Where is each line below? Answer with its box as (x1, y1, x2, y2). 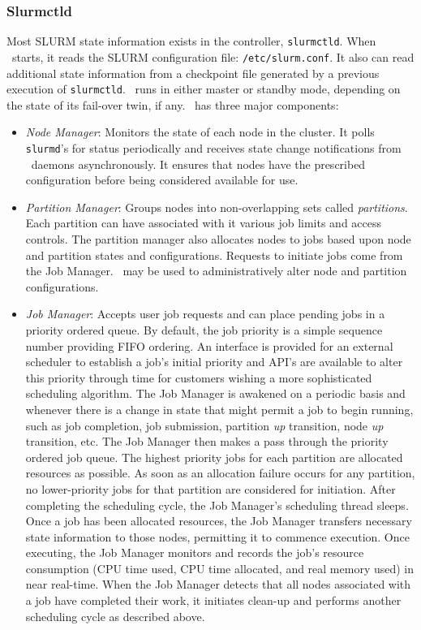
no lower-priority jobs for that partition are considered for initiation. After (25, 480, 396, 497)
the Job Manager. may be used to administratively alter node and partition (25, 262, 407, 279)
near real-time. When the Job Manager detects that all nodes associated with (25, 576, 411, 593)
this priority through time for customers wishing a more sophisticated (25, 369, 372, 386)
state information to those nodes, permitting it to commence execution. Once (25, 528, 410, 545)
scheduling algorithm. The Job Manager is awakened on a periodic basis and (25, 385, 406, 402)
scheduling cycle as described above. (25, 607, 205, 624)
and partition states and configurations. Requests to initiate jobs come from (25, 246, 403, 263)
